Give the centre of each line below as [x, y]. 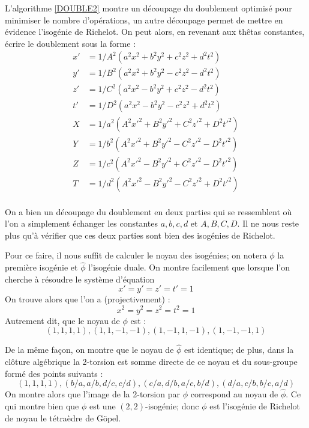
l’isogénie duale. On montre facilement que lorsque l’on [189, 267]
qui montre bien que [42, 405]
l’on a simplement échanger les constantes [82, 223]
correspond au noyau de [234, 394]
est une [103, 405]
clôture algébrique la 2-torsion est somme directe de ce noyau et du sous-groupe [151, 361]
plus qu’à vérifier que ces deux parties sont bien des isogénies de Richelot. [140, 235]
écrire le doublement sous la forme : [70, 43]
